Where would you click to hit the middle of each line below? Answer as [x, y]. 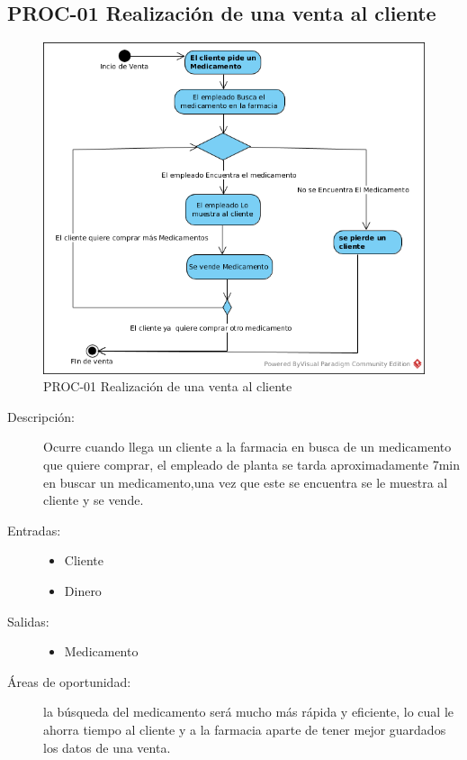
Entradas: [34, 530]
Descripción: [41, 416]
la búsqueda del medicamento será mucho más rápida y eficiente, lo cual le [249, 712]
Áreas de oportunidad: [69, 681]
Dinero [83, 591]
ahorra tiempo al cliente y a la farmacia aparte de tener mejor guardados [245, 730]
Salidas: [28, 621]
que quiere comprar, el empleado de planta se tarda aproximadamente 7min [252, 465]
